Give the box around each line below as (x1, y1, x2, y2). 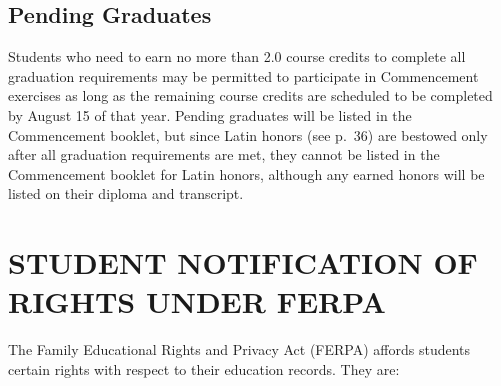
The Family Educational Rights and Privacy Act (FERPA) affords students (8, 339, 471, 360)
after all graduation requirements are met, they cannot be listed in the (8, 144, 440, 165)
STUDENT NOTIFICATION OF (8, 242, 478, 283)
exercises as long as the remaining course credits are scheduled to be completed (8, 85, 493, 106)
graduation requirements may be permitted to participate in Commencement (8, 65, 479, 86)
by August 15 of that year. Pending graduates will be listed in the (8, 104, 412, 125)
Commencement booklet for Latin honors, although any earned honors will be (8, 163, 485, 184)
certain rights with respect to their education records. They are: (8, 358, 400, 379)
